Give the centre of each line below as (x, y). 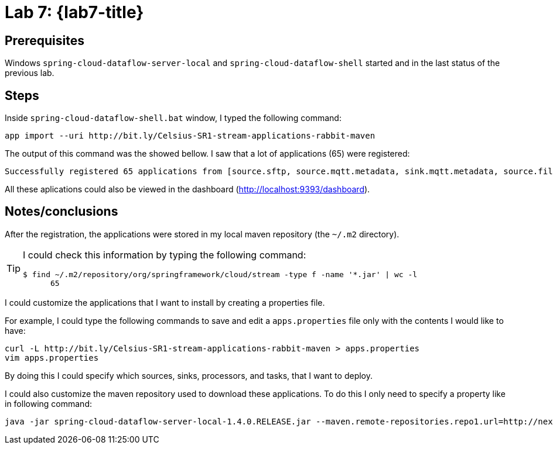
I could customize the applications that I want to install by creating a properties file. (165, 302)
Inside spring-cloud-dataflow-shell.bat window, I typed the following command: (173, 118)
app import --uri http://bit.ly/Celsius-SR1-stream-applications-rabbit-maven (190, 136)
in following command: (48, 403)
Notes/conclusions (62, 212)
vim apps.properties (52, 358)
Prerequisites (45, 40)
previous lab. (30, 73)
